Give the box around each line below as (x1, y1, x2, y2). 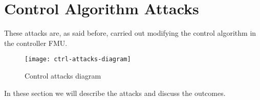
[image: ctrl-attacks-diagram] (25, 56, 131, 63)
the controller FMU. (4, 37, 68, 48)
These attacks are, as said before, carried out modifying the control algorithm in (4, 28, 256, 38)
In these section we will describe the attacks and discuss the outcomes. (4, 87, 226, 98)
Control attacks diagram (25, 70, 101, 81)
